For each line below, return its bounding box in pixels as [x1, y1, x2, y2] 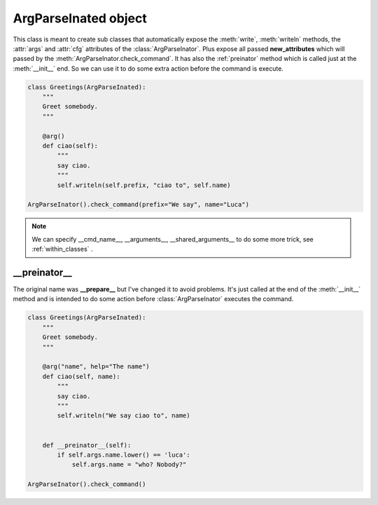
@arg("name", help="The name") [42, 363, 150, 371]
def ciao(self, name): [42, 372, 120, 380]
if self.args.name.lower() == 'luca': [57, 450, 190, 459]
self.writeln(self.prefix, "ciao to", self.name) [57, 181, 231, 189]
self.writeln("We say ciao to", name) [57, 412, 190, 420]
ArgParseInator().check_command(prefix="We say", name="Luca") [27, 200, 250, 209]
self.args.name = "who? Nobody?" [71, 461, 187, 469]
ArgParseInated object [13, 11, 147, 26]
